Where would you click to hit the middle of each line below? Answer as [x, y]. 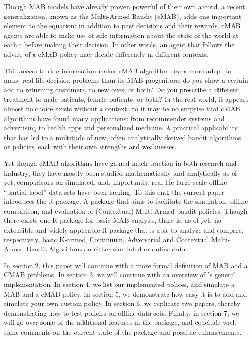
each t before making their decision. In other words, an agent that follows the [119, 45]
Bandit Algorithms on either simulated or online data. [107, 249]
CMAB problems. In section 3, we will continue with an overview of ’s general [120, 275]
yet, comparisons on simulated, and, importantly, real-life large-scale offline [116, 182]
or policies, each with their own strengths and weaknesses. [90, 147]
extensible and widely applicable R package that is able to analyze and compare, [124, 230]
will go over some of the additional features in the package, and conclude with [120, 322]
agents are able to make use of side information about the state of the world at [121, 35]
